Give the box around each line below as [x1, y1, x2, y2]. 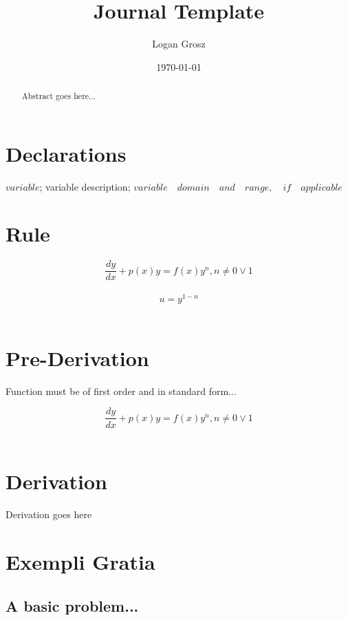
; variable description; [39, 179, 131, 193]
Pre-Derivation [6, 343, 149, 372]
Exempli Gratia [6, 548, 155, 576]
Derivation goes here [6, 507, 92, 522]
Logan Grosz [152, 36, 206, 51]
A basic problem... [6, 595, 139, 616]
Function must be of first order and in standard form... [6, 383, 237, 398]
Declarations [6, 139, 127, 167]
